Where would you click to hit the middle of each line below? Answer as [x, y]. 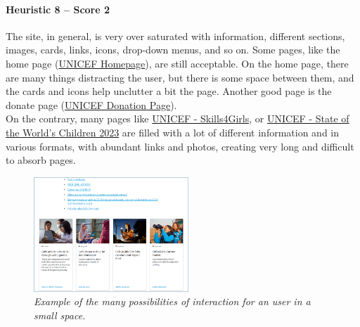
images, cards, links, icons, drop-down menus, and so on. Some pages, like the [173, 50]
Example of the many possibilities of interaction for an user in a [172, 301]
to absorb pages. [41, 160]
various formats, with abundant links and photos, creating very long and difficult [180, 146]
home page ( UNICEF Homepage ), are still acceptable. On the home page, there [177, 63]
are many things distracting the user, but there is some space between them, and [180, 77]
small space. [60, 315]
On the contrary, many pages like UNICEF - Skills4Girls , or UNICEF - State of [178, 118]
